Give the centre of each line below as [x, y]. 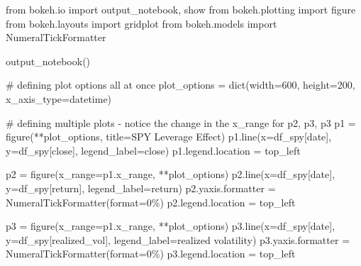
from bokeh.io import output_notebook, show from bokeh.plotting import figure [181, 9]
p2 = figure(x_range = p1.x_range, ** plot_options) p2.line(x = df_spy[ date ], [171, 174]
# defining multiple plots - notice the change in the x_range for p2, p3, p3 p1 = [181, 122]
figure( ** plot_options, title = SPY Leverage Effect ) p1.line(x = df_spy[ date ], [169, 137]
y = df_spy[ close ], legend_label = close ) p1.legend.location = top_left [153, 150]
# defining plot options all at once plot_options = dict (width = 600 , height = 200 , [180, 85]
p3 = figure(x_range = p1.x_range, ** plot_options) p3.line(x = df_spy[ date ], [171, 226]
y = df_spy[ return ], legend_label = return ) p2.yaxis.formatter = [141, 188]
